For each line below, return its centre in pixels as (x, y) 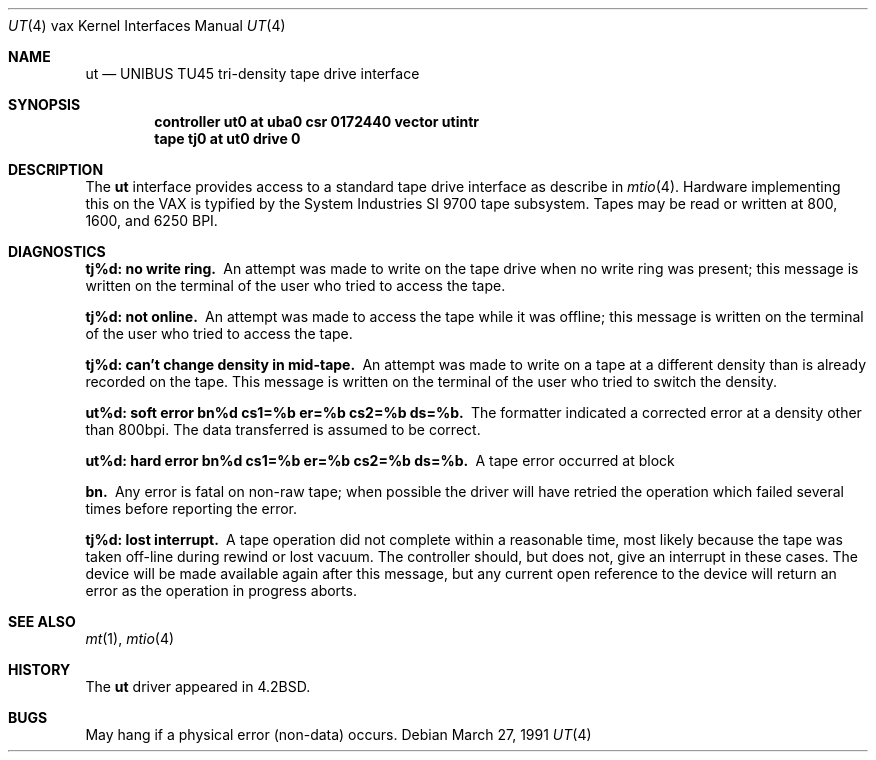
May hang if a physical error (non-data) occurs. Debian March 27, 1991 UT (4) (338, 734)
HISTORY (39, 669)
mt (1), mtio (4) (130, 638)
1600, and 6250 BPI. (151, 220)
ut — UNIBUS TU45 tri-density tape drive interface (252, 73)
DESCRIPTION (56, 169)
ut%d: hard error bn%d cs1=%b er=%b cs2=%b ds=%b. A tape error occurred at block (380, 460)
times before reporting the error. (191, 508)
